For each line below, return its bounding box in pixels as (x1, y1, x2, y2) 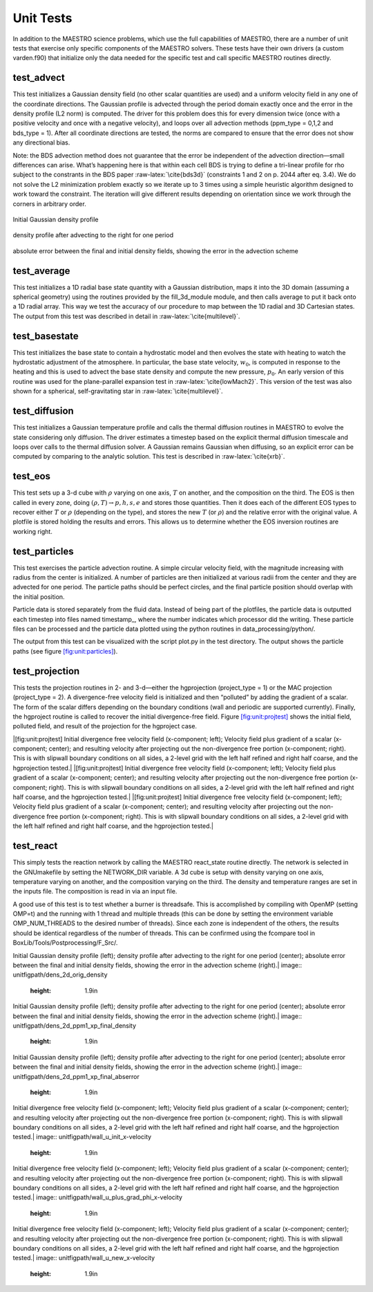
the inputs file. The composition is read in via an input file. (12, 887, 178, 896)
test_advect (12, 72, 65, 84)
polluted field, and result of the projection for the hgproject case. (12, 722, 197, 730)
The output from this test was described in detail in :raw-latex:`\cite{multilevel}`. (12, 312, 240, 320)
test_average (12, 265, 70, 277)
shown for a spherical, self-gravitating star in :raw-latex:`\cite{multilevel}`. (12, 387, 223, 396)
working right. (12, 527, 53, 535)
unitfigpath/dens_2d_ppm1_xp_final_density (12, 1021, 137, 1030)
